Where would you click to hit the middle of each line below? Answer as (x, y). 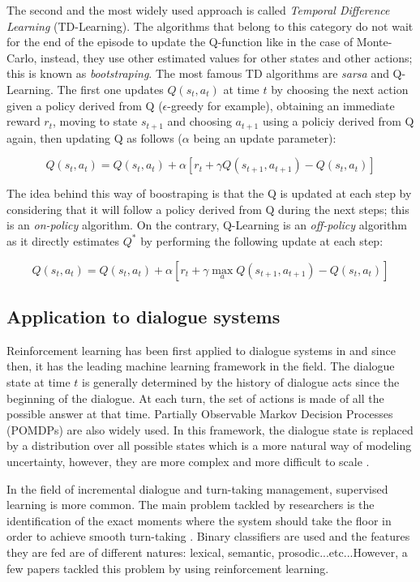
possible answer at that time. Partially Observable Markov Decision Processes (200, 414)
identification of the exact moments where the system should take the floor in (199, 520)
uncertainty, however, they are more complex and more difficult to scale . (188, 461)
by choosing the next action (340, 89)
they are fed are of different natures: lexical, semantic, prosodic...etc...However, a (207, 552)
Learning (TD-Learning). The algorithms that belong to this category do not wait (210, 26)
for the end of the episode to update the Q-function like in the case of (180, 42)
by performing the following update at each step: (262, 240)
